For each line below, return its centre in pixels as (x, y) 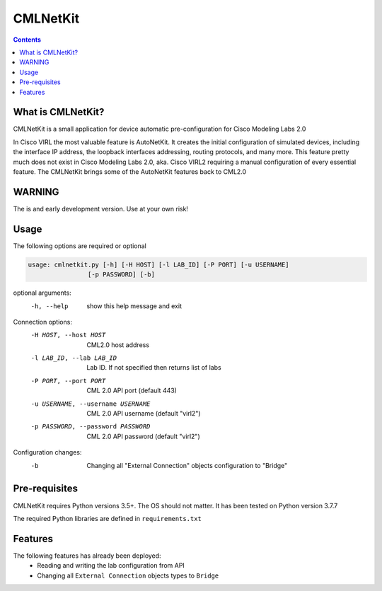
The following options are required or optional (80, 246)
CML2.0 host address (118, 345)
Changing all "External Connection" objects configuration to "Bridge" (187, 465)
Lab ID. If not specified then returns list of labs (154, 368)
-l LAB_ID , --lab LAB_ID (74, 358)
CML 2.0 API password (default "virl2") (144, 436)
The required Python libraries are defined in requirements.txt (107, 518)
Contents (27, 40)
